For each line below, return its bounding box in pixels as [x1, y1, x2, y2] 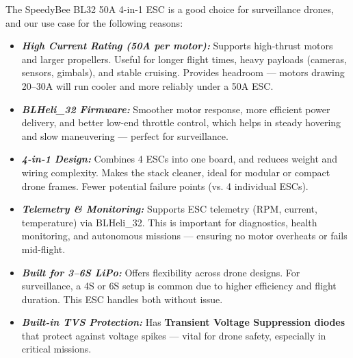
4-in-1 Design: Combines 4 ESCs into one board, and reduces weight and [21, 152, 338, 166]
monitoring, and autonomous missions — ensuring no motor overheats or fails [21, 228, 348, 243]
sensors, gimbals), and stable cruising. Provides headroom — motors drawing [21, 65, 345, 80]
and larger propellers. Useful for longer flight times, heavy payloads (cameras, [21, 51, 347, 66]
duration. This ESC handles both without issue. [21, 291, 223, 306]
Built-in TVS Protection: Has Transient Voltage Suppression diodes [21, 315, 345, 329]
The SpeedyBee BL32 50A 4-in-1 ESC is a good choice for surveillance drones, [5, 2, 334, 16]
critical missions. [21, 342, 92, 356]
